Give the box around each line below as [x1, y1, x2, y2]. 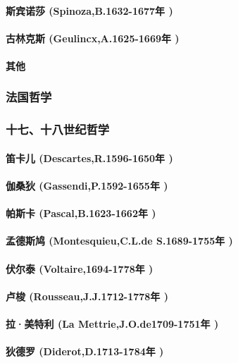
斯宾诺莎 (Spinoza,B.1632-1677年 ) [6, 3, 173, 18]
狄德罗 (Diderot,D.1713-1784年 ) [6, 344, 164, 359]
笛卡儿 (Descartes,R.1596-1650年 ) [6, 150, 173, 165]
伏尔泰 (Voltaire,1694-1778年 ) [6, 261, 154, 276]
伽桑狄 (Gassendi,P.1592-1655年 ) [6, 178, 168, 193]
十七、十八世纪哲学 [6, 121, 110, 138]
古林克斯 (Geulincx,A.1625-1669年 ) [6, 30, 180, 45]
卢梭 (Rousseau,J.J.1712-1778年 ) [6, 288, 168, 303]
